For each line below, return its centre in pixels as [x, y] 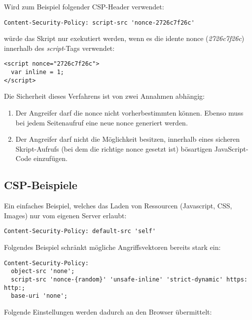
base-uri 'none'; [39, 296]
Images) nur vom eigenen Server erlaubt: [65, 215]
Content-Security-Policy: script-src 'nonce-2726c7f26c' [99, 22]
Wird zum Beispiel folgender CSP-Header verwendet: [84, 6]
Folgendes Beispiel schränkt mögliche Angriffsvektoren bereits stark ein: [112, 247]
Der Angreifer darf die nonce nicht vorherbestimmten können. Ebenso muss [129, 113]
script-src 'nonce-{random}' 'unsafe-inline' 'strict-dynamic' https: [129, 279]
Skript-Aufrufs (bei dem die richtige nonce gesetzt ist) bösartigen [114, 148]
